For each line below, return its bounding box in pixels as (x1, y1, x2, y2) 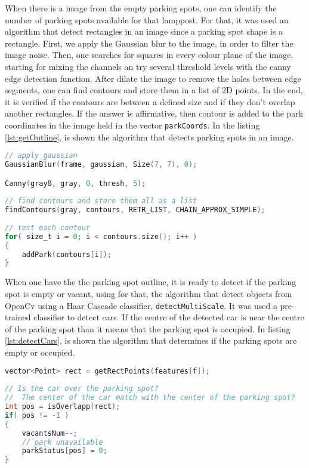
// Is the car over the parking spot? (5, 384, 159, 393)
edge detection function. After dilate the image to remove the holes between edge (5, 72, 301, 84)
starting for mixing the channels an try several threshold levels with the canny (5, 60, 291, 72)
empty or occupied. (5, 345, 75, 358)
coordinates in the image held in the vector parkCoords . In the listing (5, 118, 260, 131)
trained (5, 311, 31, 323)
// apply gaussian (5, 151, 78, 160)
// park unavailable (21, 438, 103, 446)
